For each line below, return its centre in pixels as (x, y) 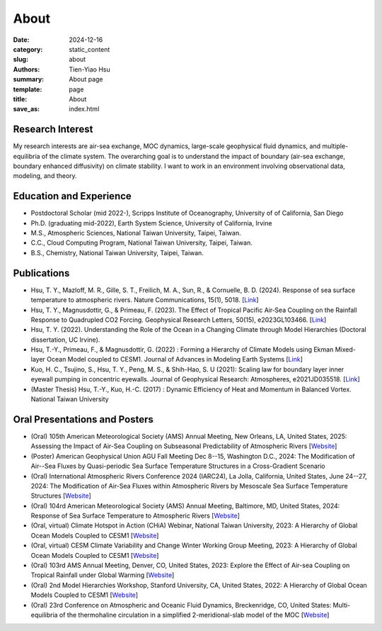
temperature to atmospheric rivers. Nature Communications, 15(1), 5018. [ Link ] (145, 300)
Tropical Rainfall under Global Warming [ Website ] (103, 575)
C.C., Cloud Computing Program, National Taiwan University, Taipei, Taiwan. (141, 243)
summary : (29, 79)
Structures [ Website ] (61, 496)
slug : (21, 60)
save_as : (27, 109)
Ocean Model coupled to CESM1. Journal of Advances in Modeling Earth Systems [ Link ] (175, 359)
